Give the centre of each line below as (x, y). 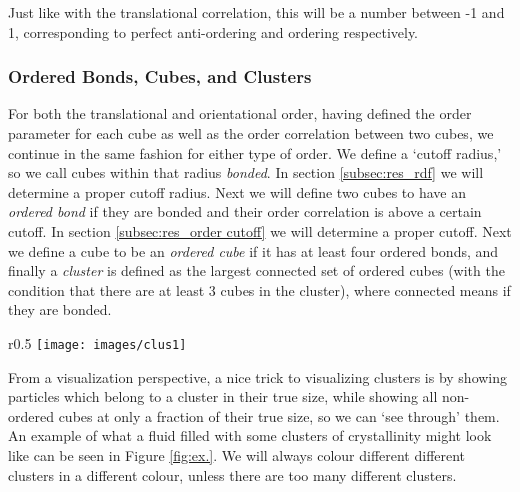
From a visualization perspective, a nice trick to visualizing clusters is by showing (258, 376)
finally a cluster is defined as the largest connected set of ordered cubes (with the (256, 270)
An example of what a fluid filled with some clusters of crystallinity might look (250, 435)
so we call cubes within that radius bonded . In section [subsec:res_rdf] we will (246, 172)
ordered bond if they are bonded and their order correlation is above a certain (245, 211)
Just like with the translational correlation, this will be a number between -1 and (256, 12)
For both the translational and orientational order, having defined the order (240, 113)
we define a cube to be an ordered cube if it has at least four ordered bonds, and (253, 250)
